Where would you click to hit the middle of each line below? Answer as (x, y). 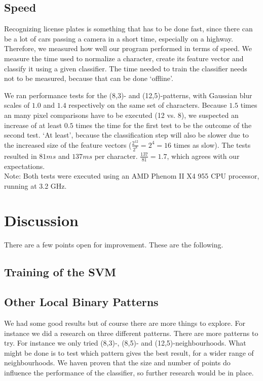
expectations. (25, 166)
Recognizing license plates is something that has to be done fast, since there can (128, 29)
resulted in (21, 156)
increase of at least (33, 125)
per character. (116, 156)
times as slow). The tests (212, 144)
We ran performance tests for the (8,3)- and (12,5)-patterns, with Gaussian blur (128, 95)
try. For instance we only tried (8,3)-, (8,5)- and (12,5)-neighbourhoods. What (125, 343)
